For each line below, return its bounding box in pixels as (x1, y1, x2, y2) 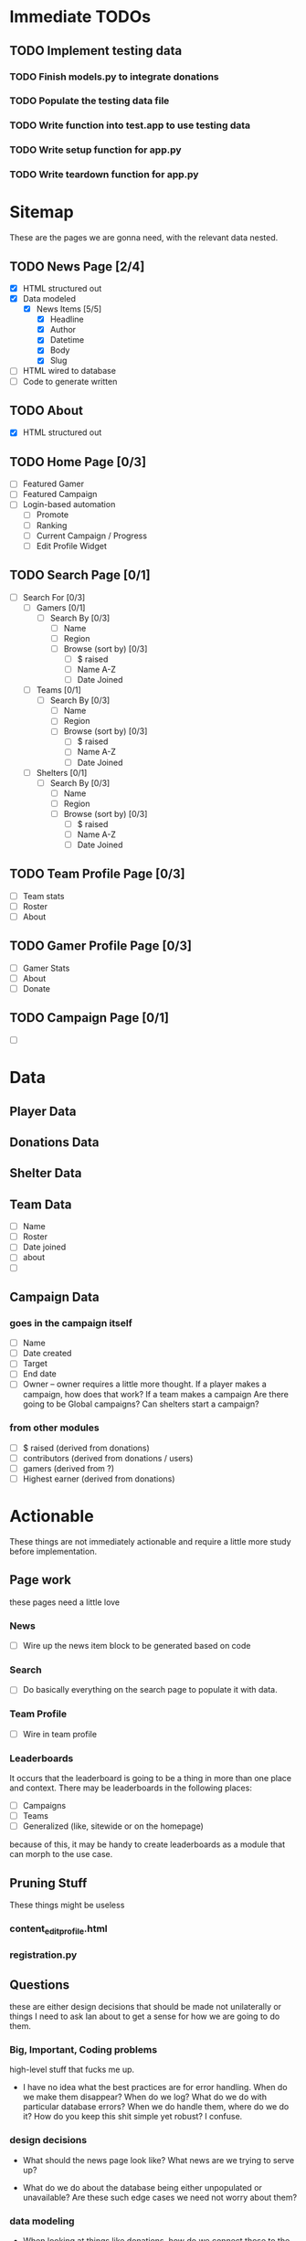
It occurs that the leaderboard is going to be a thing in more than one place (9, 1773, 292, 1784)
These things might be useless (9, 1899, 125, 1911)
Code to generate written (22, 376, 118, 387)
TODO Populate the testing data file (9, 94, 170, 107)
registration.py (9, 1949, 78, 1961)
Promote (36, 509, 69, 520)
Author (49, 324, 76, 335)
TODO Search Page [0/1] (9, 568, 151, 583)
